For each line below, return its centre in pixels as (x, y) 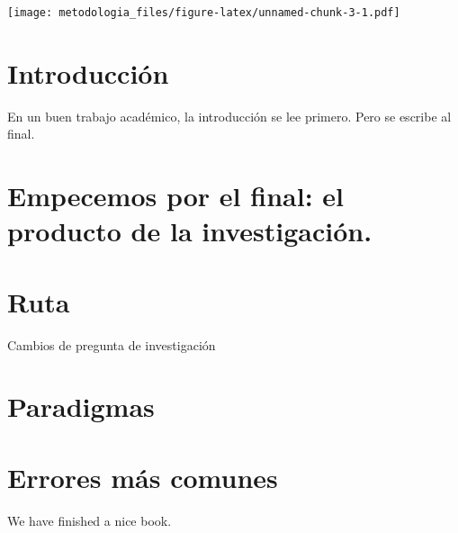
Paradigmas (81, 407)
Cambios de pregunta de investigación (112, 344)
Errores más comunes (143, 477)
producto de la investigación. (190, 231)
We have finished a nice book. (90, 520)
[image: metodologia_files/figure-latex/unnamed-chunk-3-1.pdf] (204, 13)
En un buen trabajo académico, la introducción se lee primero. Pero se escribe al (229, 116)
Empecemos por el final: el (175, 196)
